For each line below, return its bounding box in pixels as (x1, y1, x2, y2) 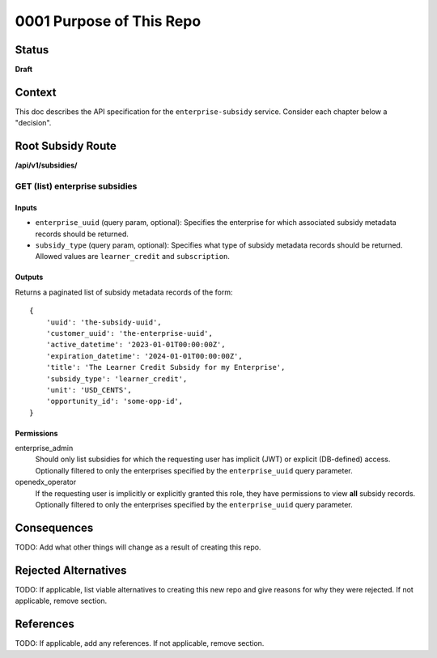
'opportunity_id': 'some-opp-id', (45, 397, 184, 406)
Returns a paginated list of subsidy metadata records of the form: (15, 287, 233, 297)
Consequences (15, 520, 94, 534)
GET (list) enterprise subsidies (15, 180, 138, 192)
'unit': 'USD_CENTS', (45, 385, 133, 394)
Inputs (15, 202, 38, 212)
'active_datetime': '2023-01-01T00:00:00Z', (45, 340, 226, 350)
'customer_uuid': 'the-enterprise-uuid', (45, 329, 214, 337)
